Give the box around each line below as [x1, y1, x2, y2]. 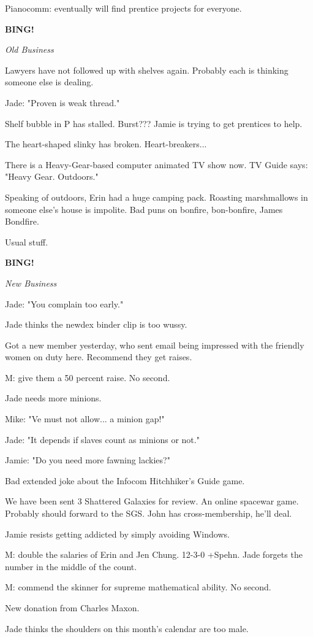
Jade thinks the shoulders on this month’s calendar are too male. [5, 622, 249, 635]
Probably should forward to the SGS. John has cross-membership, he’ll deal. [5, 507, 292, 520]
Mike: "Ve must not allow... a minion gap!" [5, 412, 165, 425]
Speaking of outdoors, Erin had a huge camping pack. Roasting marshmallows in [5, 190, 308, 203]
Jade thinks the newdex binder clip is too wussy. [5, 318, 187, 331]
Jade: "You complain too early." [5, 297, 124, 310]
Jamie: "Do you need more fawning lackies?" [5, 454, 170, 466]
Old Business [5, 43, 54, 56]
